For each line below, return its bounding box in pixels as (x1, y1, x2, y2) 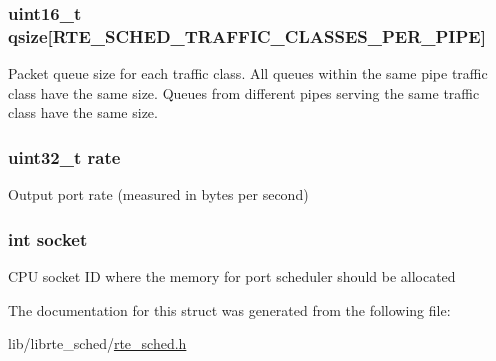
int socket (8, 226, 88, 251)
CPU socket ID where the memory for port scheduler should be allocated (8, 265, 456, 286)
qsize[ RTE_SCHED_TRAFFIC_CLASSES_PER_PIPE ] (8, 23, 486, 48)
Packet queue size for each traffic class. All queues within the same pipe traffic (8, 63, 488, 84)
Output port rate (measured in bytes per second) (8, 184, 309, 205)
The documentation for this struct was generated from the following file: (8, 299, 451, 320)
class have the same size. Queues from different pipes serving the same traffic (8, 82, 480, 103)
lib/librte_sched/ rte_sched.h (8, 333, 187, 354)
